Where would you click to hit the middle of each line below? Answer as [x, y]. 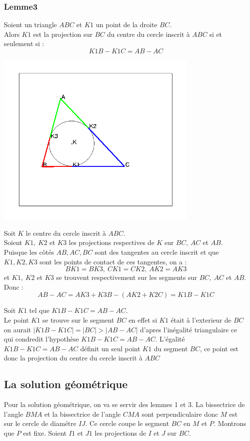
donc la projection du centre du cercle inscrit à [73, 358]
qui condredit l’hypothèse [41, 339]
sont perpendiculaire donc [180, 414]
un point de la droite [126, 24]
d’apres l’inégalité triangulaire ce [189, 329]
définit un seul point [110, 348]
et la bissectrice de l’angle [83, 414]
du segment [171, 348]
